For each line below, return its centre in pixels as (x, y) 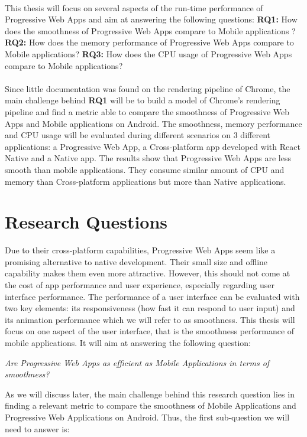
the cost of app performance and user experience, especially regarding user (140, 285)
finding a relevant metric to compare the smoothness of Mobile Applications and (151, 405)
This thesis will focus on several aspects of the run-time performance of (134, 7)
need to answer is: (37, 428)
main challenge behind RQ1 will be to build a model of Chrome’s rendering (143, 100)
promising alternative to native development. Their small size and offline (136, 261)
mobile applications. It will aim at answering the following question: (128, 342)
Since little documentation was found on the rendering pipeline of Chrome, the (148, 88)
